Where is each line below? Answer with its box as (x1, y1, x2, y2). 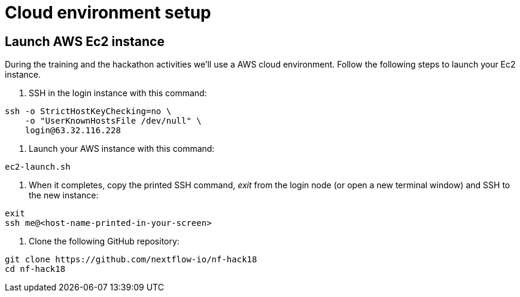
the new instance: (29, 190, 99, 201)
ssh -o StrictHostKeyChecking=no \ (5, 106, 172, 117)
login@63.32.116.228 (25, 125, 121, 136)
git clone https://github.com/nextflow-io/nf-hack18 (5, 255, 257, 265)
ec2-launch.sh (5, 162, 71, 172)
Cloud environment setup (5, 2, 211, 23)
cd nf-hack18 (5, 264, 66, 274)
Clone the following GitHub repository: (29, 236, 180, 247)
